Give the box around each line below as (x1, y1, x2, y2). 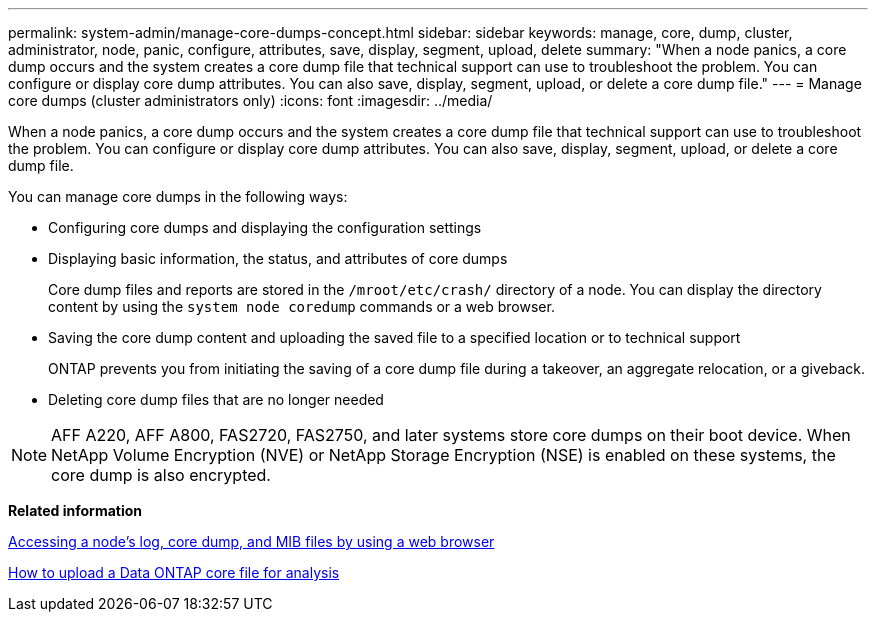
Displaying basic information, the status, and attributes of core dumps (48, 250, 508, 267)
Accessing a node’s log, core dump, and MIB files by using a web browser (8, 533, 495, 550)
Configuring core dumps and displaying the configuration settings (48, 219, 482, 236)
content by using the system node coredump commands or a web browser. (48, 298, 555, 315)
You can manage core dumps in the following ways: (8, 188, 348, 205)
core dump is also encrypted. (51, 465, 271, 485)
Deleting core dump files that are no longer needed (48, 391, 384, 408)
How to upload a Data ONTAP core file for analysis (8, 564, 340, 581)
